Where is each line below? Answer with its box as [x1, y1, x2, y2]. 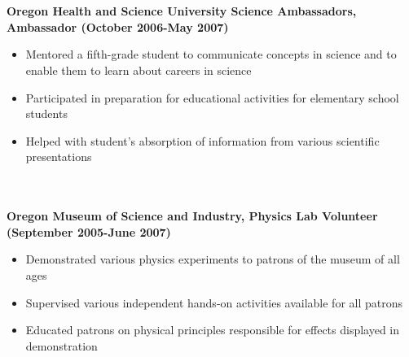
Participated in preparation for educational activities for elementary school [25, 89, 399, 106]
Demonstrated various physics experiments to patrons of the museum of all [25, 250, 400, 268]
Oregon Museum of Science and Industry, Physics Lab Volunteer [7, 207, 378, 224]
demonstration [25, 337, 98, 354]
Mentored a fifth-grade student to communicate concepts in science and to [25, 46, 397, 63]
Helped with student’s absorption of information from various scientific [25, 132, 380, 149]
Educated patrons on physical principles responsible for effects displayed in [25, 321, 400, 338]
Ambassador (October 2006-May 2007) [7, 18, 229, 35]
